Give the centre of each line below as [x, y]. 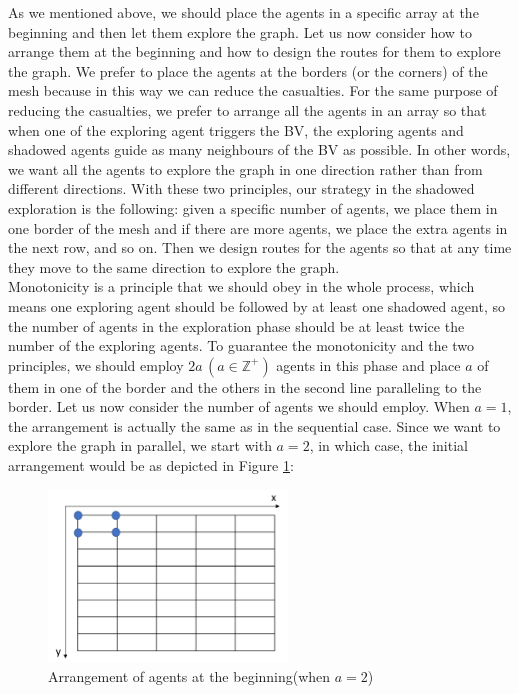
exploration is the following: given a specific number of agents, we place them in [253, 207]
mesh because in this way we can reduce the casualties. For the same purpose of [253, 90]
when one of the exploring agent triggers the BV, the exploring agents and [236, 129]
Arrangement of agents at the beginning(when [189, 675]
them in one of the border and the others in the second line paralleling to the [245, 386]
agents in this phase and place [368, 364]
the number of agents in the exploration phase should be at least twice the [236, 325]
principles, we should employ [96, 364]
